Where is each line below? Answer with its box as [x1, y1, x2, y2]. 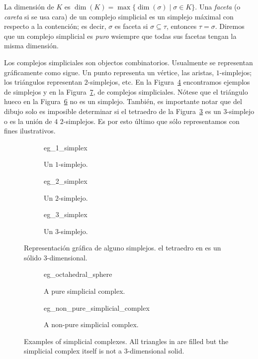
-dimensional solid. [127, 346, 184, 356]
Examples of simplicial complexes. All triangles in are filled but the [24, 336, 229, 346]
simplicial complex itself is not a [24, 346, 122, 356]
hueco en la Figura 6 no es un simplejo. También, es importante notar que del [4, 96, 242, 107]
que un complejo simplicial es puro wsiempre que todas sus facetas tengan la [4, 30, 237, 41]
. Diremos [215, 21, 245, 31]
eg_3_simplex [44, 209, 87, 220]
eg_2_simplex [44, 175, 87, 186]
